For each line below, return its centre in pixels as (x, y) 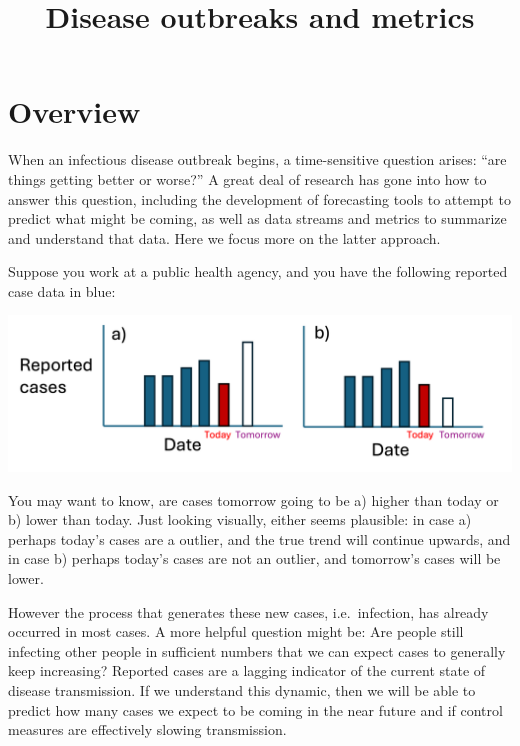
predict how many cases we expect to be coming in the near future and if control (255, 709)
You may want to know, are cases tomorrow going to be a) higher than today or (253, 499)
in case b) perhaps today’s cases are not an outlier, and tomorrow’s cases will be (254, 558)
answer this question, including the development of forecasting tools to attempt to (259, 198)
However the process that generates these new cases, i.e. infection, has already (248, 611)
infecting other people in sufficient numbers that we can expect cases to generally (257, 650)
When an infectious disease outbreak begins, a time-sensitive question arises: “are (257, 159)
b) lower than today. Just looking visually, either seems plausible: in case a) (240, 519)
